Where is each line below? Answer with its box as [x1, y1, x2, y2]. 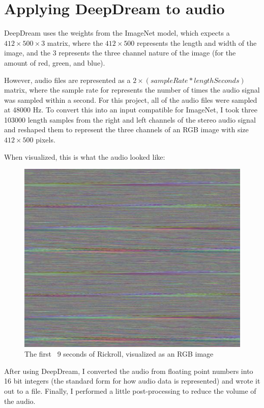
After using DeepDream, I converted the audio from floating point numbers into [4, 365, 253, 376]
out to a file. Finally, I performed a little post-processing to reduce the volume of [4, 386, 256, 396]
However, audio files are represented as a [4, 74, 131, 85]
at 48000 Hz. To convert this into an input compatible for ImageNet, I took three [4, 104, 257, 115]
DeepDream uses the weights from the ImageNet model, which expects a [4, 27, 230, 38]
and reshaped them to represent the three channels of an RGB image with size [4, 124, 249, 135]
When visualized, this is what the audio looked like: [4, 151, 165, 162]
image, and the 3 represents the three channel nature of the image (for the [4, 47, 236, 58]
